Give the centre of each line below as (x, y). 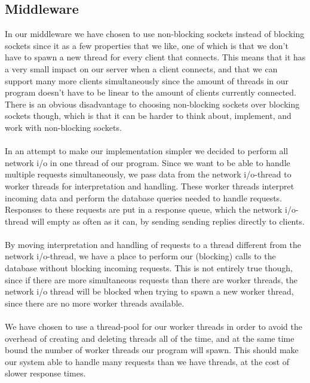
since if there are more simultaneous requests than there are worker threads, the (151, 279)
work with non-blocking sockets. (63, 127)
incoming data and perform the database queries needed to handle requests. (144, 197)
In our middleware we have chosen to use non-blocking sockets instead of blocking (155, 34)
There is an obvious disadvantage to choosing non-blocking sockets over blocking (152, 104)
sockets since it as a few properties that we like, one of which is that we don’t (147, 45)
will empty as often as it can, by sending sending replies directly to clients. (168, 221)
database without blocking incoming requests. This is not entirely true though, (149, 268)
